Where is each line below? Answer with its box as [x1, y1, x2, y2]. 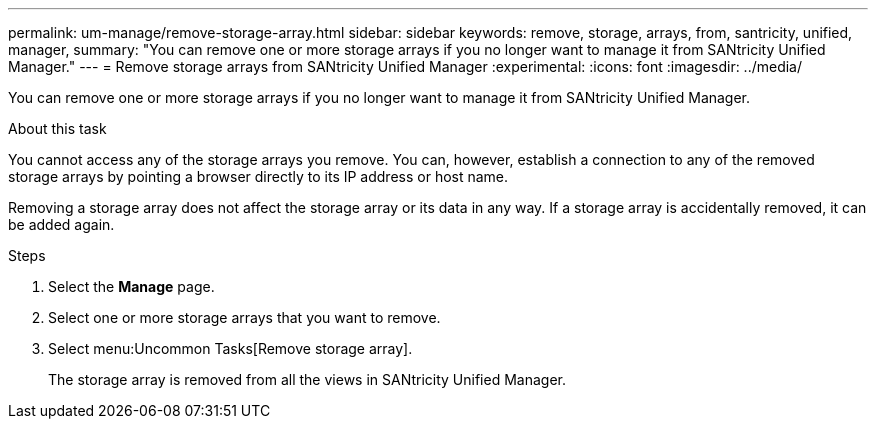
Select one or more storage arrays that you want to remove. [48, 309, 441, 326]
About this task [8, 120, 107, 137]
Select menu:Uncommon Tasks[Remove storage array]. [48, 340, 413, 357]
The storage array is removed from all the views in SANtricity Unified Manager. [48, 371, 566, 388]
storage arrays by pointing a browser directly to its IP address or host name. [8, 168, 509, 185]
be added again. [8, 216, 115, 233]
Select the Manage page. [48, 278, 215, 295]
